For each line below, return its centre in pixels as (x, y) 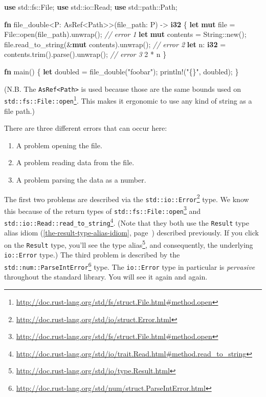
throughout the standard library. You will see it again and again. (106, 277)
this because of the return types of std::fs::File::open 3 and (103, 210)
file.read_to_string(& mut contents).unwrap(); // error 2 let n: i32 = (115, 44)
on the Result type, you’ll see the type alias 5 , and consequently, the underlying (129, 244)
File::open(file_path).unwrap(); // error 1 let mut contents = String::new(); (125, 34)
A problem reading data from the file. (75, 162)
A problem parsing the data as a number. (81, 179)
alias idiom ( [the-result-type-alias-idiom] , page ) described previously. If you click (131, 233)
